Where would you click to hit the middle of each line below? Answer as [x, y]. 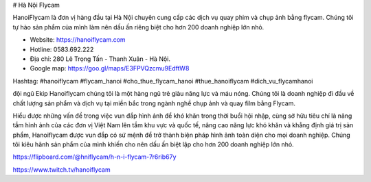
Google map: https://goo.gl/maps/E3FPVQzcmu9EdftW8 [110, 68]
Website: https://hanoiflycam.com [78, 40]
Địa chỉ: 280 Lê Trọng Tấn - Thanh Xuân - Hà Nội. [100, 59]
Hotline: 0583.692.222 [62, 49]
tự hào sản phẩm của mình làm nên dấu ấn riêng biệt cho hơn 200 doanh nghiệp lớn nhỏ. [138, 27]
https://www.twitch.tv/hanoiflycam [61, 169]
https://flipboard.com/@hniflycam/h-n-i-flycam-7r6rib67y [94, 157]
